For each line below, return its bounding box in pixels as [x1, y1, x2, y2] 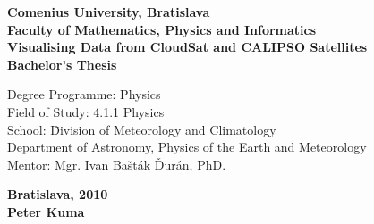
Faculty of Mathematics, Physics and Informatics [7, 20, 317, 38]
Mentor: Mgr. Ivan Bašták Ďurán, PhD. [7, 154, 226, 173]
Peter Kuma [7, 202, 85, 220]
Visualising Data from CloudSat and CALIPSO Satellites [7, 37, 368, 56]
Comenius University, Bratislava [7, 3, 210, 21]
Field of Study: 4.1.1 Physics [7, 102, 165, 120]
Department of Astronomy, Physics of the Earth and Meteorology [7, 137, 367, 156]
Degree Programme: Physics [7, 85, 161, 104]
